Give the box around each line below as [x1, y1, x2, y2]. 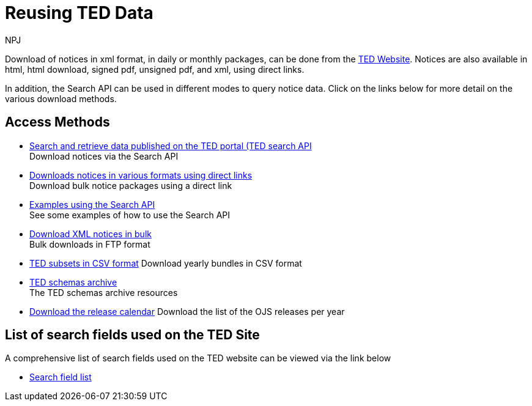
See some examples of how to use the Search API [29, 209, 231, 220]
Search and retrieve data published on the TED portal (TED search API [29, 140, 312, 151]
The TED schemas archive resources [29, 287, 178, 298]
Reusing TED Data [5, 2, 153, 23]
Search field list [29, 372, 92, 383]
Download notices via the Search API [29, 150, 179, 161]
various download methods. [5, 93, 117, 104]
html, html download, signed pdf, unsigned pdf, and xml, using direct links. [5, 64, 305, 75]
